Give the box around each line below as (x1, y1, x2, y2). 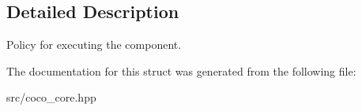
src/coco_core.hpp (6, 89, 96, 105)
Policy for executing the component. (6, 36, 182, 53)
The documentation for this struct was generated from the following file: (6, 62, 356, 79)
